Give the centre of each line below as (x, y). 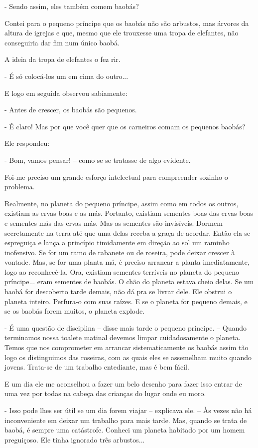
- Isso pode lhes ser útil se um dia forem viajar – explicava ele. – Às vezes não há (128, 410)
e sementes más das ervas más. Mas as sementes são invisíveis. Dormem (114, 223)
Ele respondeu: (27, 143)
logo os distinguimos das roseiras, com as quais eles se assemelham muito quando (128, 357)
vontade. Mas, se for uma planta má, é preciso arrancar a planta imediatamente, (127, 262)
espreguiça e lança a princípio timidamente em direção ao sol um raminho (117, 242)
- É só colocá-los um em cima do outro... (66, 76)
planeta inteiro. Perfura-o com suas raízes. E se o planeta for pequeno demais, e (126, 301)
